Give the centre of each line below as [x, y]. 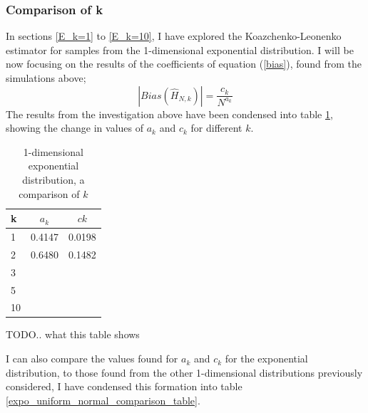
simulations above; [46, 78]
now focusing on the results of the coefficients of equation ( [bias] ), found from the [184, 64]
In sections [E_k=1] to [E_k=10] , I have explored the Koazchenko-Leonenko [174, 36]
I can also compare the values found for [92, 359]
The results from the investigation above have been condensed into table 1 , [169, 114]
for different [216, 128]
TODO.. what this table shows [73, 334]
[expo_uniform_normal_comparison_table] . [103, 400]
